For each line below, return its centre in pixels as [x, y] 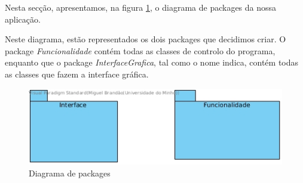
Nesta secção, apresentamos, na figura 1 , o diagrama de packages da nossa [141, 7]
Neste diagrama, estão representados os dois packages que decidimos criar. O [146, 39]
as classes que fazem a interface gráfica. [77, 74]
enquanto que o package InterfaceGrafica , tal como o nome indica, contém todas [152, 62]
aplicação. [23, 19]
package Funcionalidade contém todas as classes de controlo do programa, [140, 50]
